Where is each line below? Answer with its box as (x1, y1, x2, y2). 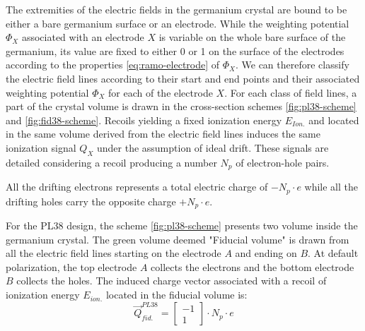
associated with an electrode (21, 30, 144, 44)
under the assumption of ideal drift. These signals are (96, 140, 329, 155)
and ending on (235, 246, 297, 260)
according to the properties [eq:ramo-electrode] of (6, 57, 220, 72)
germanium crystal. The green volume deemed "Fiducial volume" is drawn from (6, 231, 349, 246)
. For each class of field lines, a (224, 85, 357, 100)
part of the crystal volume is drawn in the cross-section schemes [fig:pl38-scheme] (6, 99, 357, 114)
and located (308, 112, 359, 127)
